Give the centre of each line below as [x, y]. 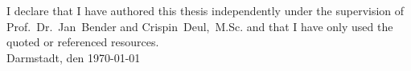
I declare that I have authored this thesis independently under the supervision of [205, 10]
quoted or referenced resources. [83, 42]
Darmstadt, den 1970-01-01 [74, 57]
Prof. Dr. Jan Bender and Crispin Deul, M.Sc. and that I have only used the [200, 26]
